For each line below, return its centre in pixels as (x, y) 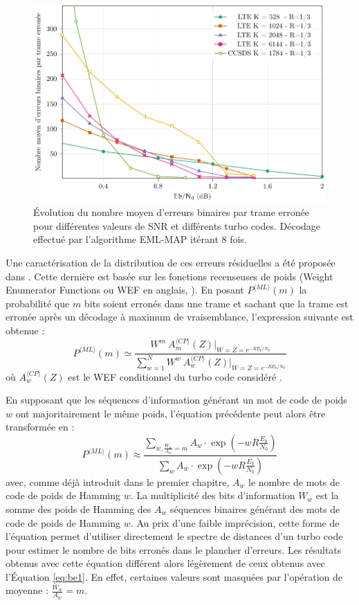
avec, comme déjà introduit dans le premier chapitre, (118, 481)
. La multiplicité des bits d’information (213, 495)
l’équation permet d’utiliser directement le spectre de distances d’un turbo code (174, 536)
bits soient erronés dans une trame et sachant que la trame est (216, 303)
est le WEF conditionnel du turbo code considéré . (175, 376)
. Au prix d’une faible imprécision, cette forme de (235, 522)
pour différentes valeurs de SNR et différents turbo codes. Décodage (177, 225)
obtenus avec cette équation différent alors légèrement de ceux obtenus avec (165, 563)
